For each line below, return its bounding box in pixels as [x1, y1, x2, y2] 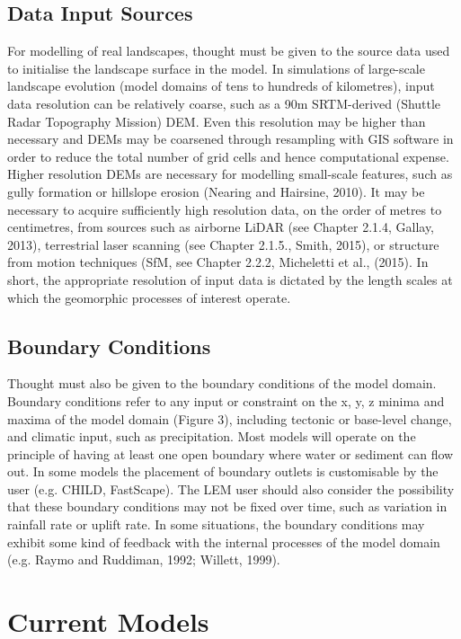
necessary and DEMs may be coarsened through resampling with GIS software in [7, 129, 454, 148]
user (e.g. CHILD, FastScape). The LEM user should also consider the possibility [7, 479, 455, 498]
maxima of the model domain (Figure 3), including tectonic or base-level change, [7, 409, 452, 428]
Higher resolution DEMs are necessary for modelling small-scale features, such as [7, 164, 453, 183]
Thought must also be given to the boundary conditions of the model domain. [7, 374, 437, 393]
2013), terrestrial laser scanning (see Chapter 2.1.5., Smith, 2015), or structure [7, 235, 439, 253]
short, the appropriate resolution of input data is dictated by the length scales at [7, 270, 453, 288]
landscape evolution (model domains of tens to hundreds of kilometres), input [7, 76, 435, 95]
